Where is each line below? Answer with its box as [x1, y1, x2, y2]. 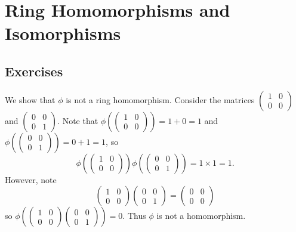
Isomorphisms [5, 21, 121, 45]
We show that [5, 93, 55, 106]
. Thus [122, 209, 146, 222]
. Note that [57, 114, 98, 126]
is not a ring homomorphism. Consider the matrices [66, 93, 255, 106]
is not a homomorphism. [156, 209, 246, 222]
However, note [5, 173, 57, 185]
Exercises [5, 61, 63, 80]
